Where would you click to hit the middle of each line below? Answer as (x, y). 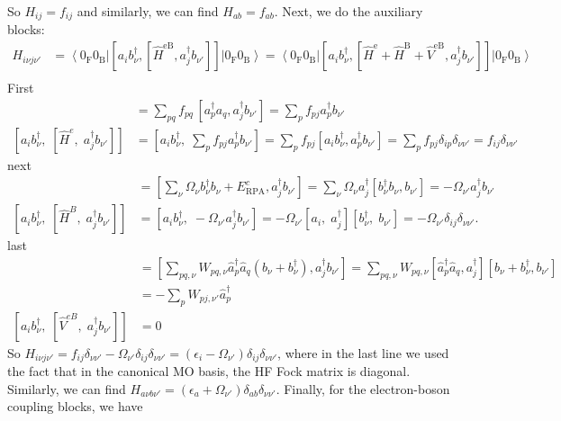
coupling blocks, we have (75, 406)
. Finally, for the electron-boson (363, 388)
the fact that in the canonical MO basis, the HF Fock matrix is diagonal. (209, 371)
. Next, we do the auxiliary (348, 11)
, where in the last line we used (363, 352)
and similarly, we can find (148, 11)
